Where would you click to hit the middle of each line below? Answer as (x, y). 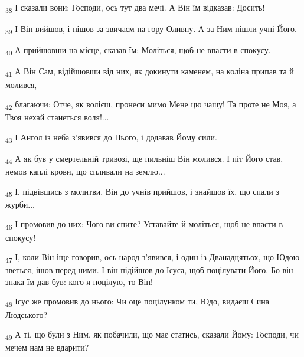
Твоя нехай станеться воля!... (57, 117)
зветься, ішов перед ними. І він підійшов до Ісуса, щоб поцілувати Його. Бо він (149, 270)
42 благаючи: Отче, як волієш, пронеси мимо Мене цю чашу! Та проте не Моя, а (151, 105)
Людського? (27, 314)
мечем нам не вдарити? (47, 347)
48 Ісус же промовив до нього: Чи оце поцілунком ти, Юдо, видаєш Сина (137, 302)
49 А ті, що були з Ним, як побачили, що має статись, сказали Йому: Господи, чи (152, 335)
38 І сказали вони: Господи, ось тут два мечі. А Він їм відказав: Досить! (135, 8)
